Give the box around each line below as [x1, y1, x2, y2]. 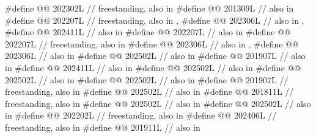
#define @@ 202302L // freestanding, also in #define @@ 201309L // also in [5, 2, 294, 14]
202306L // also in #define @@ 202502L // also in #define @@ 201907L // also [5, 49, 306, 62]
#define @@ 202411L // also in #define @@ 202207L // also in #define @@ [5, 26, 291, 38]
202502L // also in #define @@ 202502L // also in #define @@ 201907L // [5, 73, 288, 86]
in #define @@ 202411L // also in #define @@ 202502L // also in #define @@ [5, 61, 301, 74]
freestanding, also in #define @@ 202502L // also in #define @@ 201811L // [5, 85, 294, 98]
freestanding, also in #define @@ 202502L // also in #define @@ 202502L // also [5, 97, 311, 109]
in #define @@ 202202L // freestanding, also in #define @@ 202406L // [5, 109, 277, 122]
